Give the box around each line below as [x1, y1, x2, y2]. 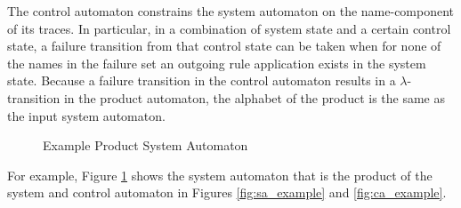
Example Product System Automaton [43, 136, 248, 155]
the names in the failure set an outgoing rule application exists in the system [7, 53, 426, 72]
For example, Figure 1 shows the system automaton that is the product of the [7, 165, 433, 184]
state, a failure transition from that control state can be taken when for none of [7, 36, 441, 55]
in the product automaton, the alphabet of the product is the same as [63, 88, 446, 107]
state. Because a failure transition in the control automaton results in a [7, 71, 396, 90]
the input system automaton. [7, 106, 166, 124]
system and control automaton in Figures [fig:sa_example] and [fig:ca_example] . [7, 183, 447, 202]
